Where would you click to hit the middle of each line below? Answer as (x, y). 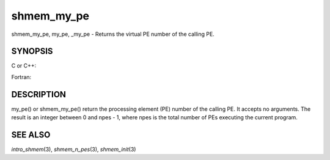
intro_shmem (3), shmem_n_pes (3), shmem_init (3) (74, 150)
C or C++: (24, 66)
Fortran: (21, 77)
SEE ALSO (31, 135)
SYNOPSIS (32, 51)
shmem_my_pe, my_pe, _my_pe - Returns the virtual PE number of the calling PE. (113, 34)
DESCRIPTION (39, 94)
